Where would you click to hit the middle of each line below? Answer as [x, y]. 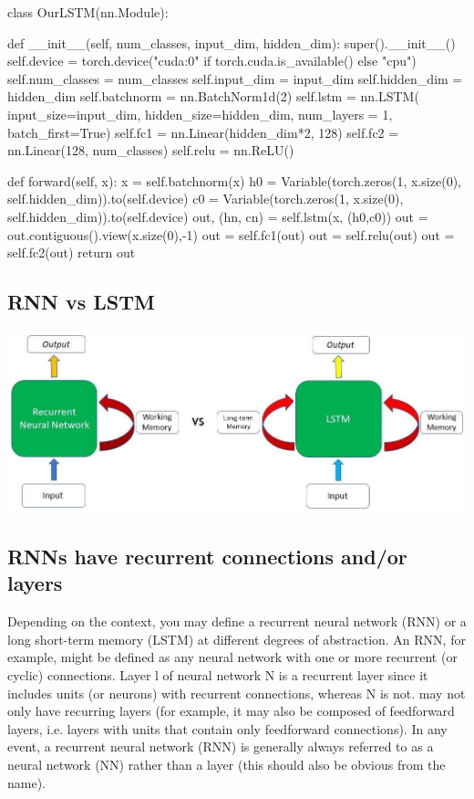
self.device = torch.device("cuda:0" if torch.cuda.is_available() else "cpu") [212, 61]
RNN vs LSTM [81, 302]
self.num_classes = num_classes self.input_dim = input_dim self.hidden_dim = [235, 78]
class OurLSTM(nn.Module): [88, 12]
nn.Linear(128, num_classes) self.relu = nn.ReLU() [151, 150]
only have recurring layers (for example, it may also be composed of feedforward [231, 711]
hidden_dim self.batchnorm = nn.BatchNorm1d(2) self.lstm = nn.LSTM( [213, 96]
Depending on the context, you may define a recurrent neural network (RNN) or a [237, 621]
